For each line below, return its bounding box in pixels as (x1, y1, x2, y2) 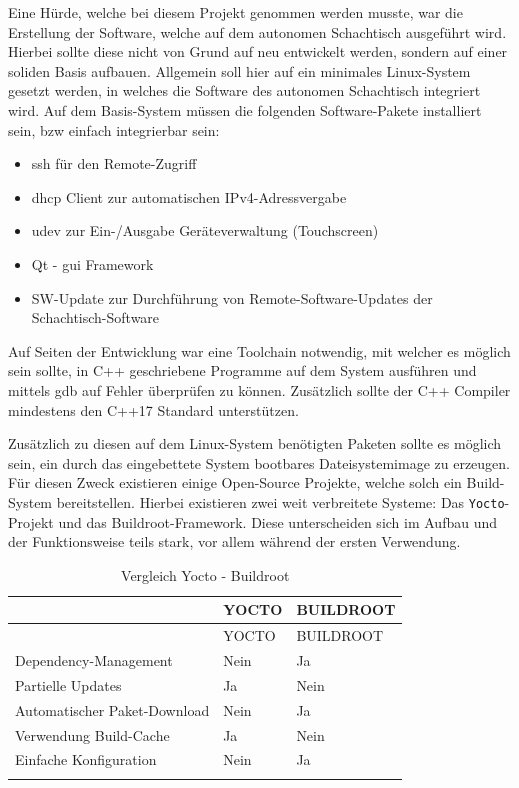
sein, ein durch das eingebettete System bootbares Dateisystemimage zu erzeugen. (8, 452, 510, 473)
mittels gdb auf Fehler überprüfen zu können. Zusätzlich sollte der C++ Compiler (8, 379, 511, 400)
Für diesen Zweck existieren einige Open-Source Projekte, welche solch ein (8, 472, 462, 493)
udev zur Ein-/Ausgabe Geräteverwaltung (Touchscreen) (31, 220, 379, 241)
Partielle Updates (15, 674, 122, 695)
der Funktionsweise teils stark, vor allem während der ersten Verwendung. (8, 531, 461, 552)
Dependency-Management (15, 650, 173, 670)
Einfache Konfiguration (15, 749, 157, 770)
